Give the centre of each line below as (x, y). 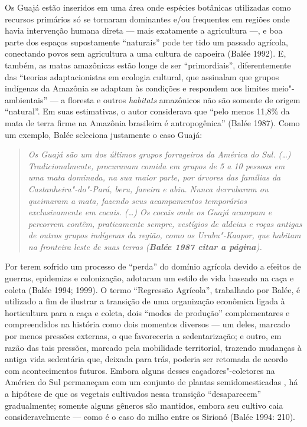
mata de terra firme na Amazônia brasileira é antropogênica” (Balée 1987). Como (152, 122)
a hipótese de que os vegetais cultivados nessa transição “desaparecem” (133, 393)
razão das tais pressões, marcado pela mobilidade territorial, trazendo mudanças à (153, 347)
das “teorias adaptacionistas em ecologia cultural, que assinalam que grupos (142, 76)
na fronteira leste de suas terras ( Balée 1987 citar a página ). (145, 246)
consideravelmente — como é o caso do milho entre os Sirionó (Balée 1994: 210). (150, 417)
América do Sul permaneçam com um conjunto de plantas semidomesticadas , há (151, 382)
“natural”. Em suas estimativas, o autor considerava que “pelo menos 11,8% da (147, 111)
